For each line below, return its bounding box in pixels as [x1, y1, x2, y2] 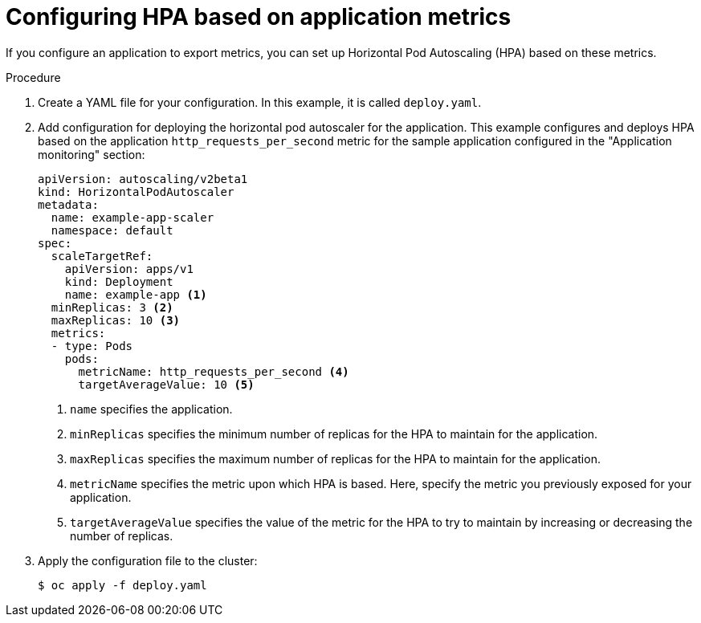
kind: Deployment [64, 275, 173, 288]
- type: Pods [51, 339, 133, 352]
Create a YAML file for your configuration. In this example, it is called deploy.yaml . [38, 95, 482, 109]
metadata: [38, 197, 99, 211]
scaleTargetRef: [51, 249, 153, 263]
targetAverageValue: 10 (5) [78, 377, 255, 391]
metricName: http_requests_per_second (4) [78, 364, 349, 378]
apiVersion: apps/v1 [64, 262, 194, 275]
